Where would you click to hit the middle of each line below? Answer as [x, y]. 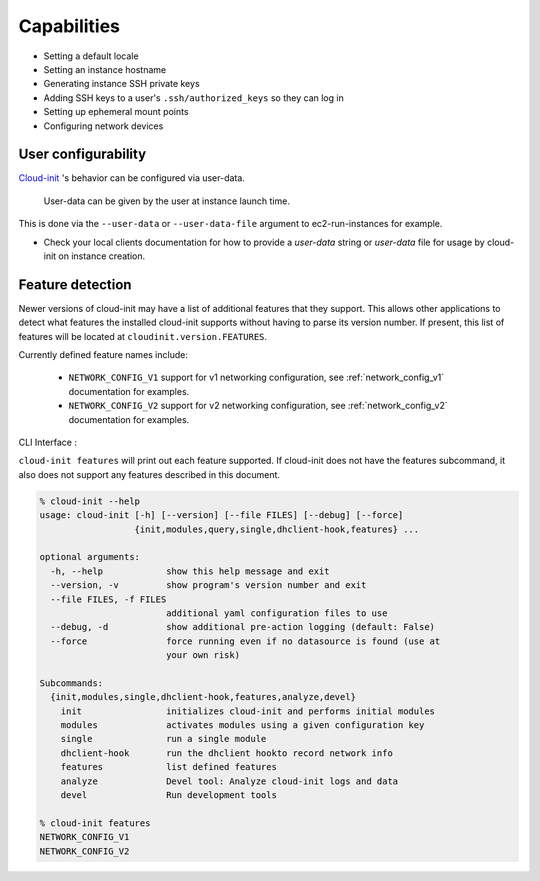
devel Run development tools [168, 794]
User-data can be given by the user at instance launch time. [166, 201]
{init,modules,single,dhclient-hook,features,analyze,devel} [203, 697]
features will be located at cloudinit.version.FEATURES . [143, 336]
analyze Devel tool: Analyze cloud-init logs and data [229, 781]
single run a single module [163, 739]
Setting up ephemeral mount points [116, 112]
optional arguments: [89, 557]
